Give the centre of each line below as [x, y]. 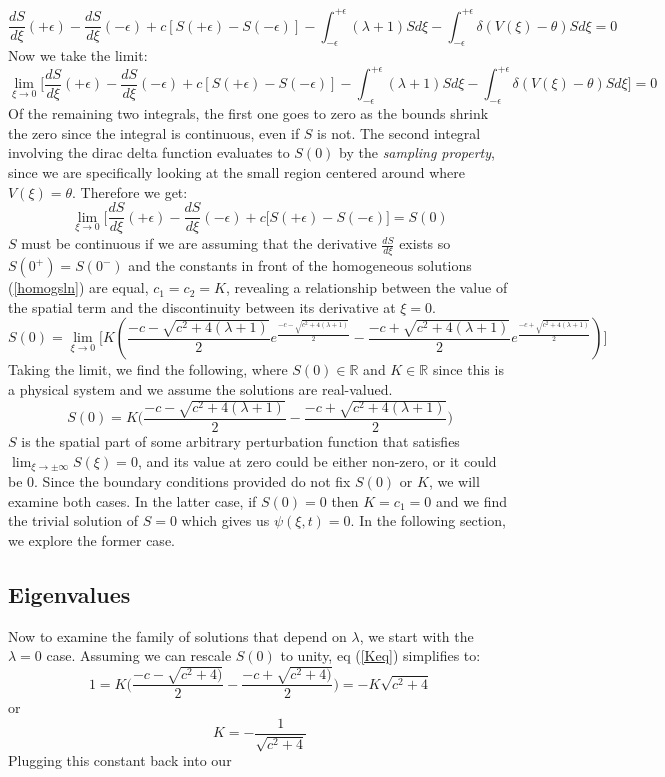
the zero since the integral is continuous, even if [154, 132]
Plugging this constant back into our [120, 760]
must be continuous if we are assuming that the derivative [199, 243]
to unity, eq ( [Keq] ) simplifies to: [380, 655]
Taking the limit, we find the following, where [148, 369]
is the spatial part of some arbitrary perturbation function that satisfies [240, 441]
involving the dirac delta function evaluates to [149, 152]
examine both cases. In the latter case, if [132, 500]
